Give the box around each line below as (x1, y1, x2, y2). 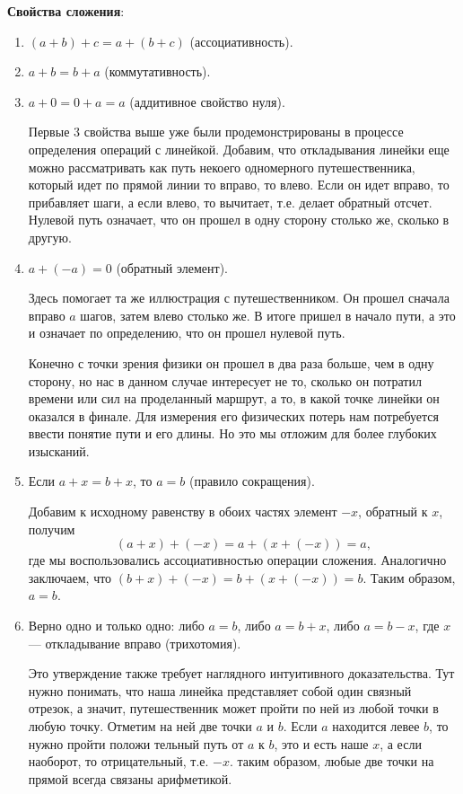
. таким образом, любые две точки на (230, 752, 434, 771)
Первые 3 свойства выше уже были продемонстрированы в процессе (28, 122, 404, 141)
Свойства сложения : (7, 2, 125, 20)
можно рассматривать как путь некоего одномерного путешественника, (28, 157, 415, 176)
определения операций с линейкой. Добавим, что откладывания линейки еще (28, 139, 450, 158)
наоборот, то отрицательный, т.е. (28, 752, 209, 771)
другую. (28, 227, 72, 246)
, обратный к (358, 502, 428, 521)
